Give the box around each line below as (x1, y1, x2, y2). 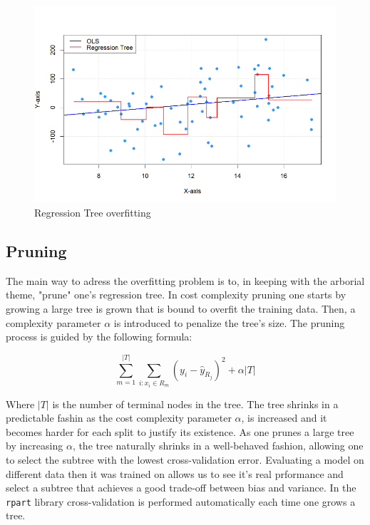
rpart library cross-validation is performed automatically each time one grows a (6, 494, 356, 509)
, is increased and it (241, 410, 327, 425)
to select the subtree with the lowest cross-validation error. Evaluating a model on (6, 452, 364, 467)
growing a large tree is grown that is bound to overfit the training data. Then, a (6, 301, 356, 316)
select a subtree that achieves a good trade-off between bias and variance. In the (6, 480, 356, 495)
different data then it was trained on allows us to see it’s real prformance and (6, 466, 344, 481)
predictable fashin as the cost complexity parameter (6, 410, 232, 425)
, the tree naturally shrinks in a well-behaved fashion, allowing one (72, 438, 364, 453)
